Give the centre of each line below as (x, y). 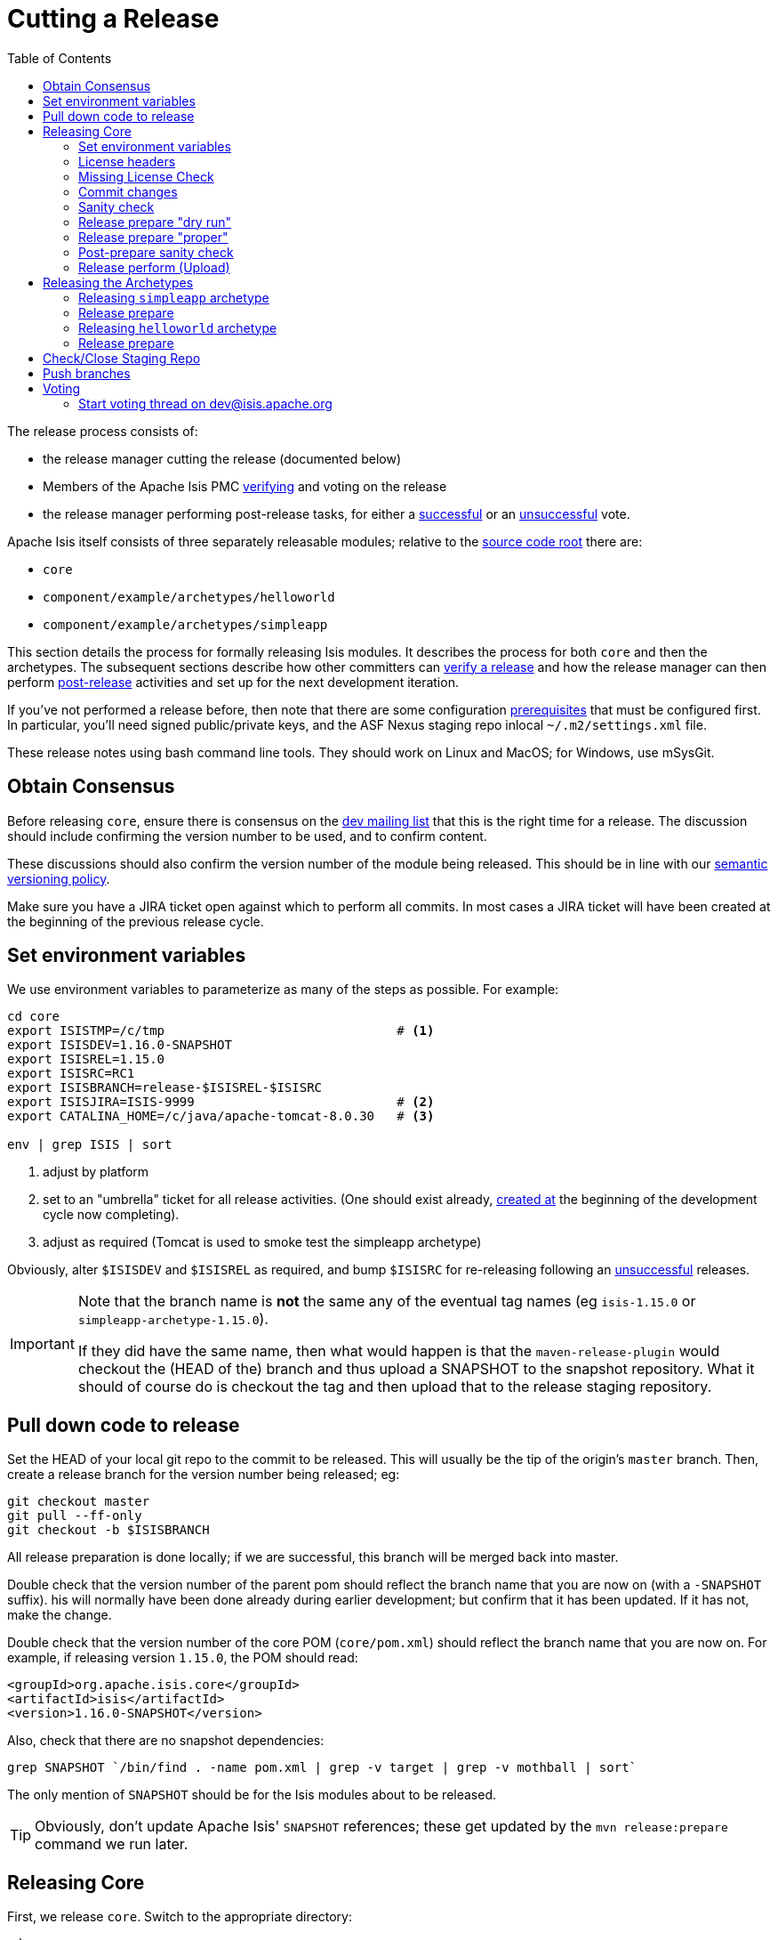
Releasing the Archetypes (118, 282)
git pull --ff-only (75, 1516)
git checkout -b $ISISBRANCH (108, 1530)
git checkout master (79, 1502)
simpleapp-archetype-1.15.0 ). (173, 1319)
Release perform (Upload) (154, 267)
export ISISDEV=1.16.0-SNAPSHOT (120, 1045)
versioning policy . (59, 878)
